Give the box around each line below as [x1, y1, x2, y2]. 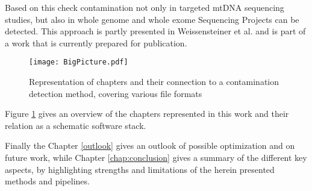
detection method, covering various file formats [29, 87, 202, 99]
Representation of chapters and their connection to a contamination [29, 75, 279, 88]
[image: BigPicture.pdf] [29, 58, 128, 67]
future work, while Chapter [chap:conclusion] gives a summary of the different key [5, 151, 307, 163]
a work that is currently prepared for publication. [5, 36, 187, 49]
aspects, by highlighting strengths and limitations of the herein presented [5, 163, 275, 175]
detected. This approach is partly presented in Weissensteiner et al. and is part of [5, 25, 306, 37]
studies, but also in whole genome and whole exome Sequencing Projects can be [5, 13, 299, 25]
